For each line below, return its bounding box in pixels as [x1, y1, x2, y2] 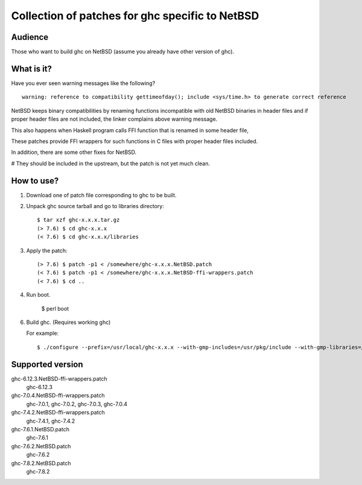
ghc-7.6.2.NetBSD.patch [11, 442, 71, 449]
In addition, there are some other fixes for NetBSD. [11, 148, 137, 156]
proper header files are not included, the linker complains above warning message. [11, 115, 218, 123]
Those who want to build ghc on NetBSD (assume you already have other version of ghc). [11, 48, 235, 55]
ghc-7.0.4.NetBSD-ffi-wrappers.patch [11, 392, 105, 399]
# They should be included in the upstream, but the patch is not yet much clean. [11, 160, 211, 167]
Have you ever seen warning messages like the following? [11, 79, 156, 87]
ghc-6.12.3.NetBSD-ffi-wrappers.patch [11, 375, 108, 382]
